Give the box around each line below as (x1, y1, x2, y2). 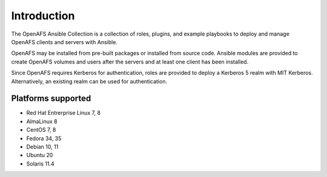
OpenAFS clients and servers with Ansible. (11, 38, 118, 45)
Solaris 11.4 (26, 160, 54, 167)
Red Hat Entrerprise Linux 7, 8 (26, 109, 101, 117)
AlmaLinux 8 (26, 118, 58, 125)
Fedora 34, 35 (26, 135, 62, 142)
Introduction (11, 9, 75, 22)
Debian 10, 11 (26, 143, 59, 150)
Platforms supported (11, 94, 91, 104)
